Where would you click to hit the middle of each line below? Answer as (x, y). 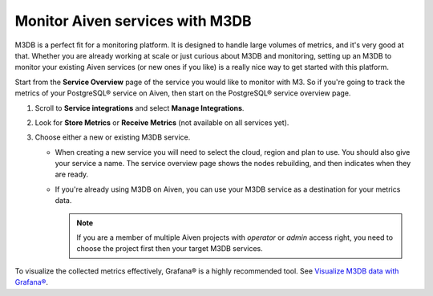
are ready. (72, 174)
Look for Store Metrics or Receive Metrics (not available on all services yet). (162, 122)
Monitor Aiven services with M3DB (133, 21)
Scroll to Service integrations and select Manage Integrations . (140, 107)
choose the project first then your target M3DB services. (170, 249)
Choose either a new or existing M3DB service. (113, 137)
